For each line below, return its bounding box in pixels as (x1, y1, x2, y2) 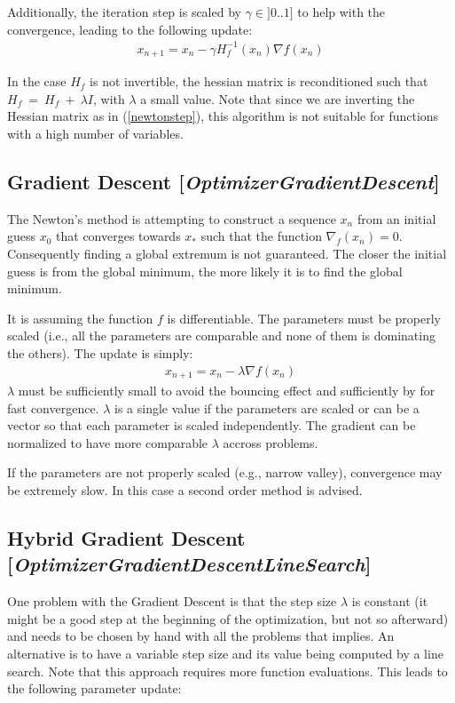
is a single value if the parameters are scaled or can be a (114, 398, 420, 417)
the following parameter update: (7, 679, 182, 698)
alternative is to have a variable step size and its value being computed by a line (7, 643, 443, 662)
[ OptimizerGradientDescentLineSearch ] (7, 550, 372, 578)
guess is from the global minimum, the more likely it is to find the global (7, 261, 403, 280)
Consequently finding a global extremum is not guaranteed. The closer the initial (7, 244, 447, 262)
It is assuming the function (7, 308, 153, 327)
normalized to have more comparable (7, 433, 208, 451)
